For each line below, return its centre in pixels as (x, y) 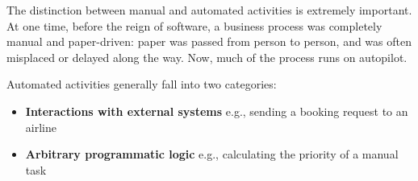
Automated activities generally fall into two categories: (142, 84)
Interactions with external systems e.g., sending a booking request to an (217, 111)
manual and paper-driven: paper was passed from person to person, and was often (209, 41)
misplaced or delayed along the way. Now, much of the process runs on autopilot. (207, 57)
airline (41, 127)
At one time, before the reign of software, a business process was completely (194, 25)
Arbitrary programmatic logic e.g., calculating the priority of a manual (212, 154)
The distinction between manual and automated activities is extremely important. (209, 10)
